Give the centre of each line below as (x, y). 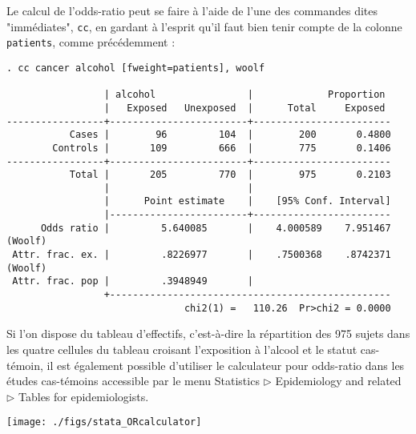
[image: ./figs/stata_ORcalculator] (104, 422)
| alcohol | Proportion (244, 95)
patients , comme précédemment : (91, 42)
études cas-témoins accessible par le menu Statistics (133, 381)
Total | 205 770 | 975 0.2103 (230, 175)
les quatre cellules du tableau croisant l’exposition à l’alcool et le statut (182, 349)
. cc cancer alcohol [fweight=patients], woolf (136, 68)
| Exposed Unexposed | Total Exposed (244, 108)
